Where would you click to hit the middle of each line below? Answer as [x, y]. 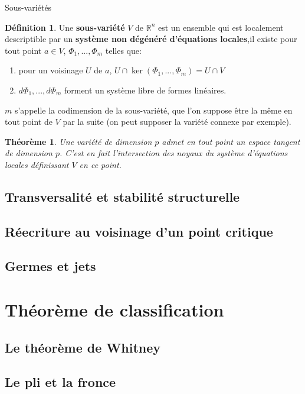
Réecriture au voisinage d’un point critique [139, 231]
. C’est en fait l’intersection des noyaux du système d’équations [173, 153]
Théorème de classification [114, 310]
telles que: [123, 50]
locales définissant [37, 164]
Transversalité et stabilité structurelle [122, 196]
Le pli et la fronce [60, 382]
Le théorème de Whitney [83, 347]
